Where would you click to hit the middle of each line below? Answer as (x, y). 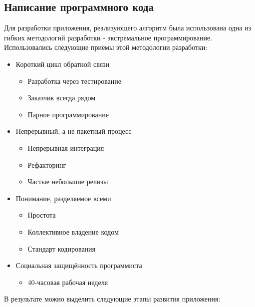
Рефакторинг (47, 164)
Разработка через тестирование (75, 81)
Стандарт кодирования (62, 248)
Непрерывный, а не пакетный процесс (74, 131)
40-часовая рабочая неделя (68, 282)
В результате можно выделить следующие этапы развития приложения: (112, 299)
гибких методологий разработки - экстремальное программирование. (108, 37)
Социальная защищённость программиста (79, 265)
